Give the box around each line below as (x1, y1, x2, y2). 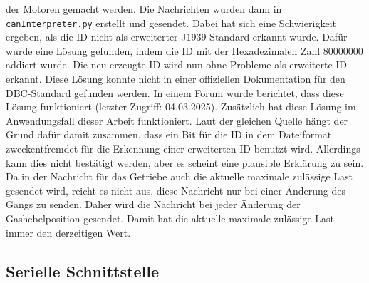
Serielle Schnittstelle (6, 259, 159, 282)
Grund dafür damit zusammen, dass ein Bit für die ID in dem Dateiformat (6, 127, 332, 142)
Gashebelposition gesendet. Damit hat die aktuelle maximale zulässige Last (6, 210, 334, 225)
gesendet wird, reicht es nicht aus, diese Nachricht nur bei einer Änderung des (6, 182, 345, 197)
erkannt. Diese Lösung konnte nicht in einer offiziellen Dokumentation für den (6, 71, 345, 86)
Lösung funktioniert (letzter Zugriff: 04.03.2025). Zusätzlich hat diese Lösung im (6, 99, 356, 114)
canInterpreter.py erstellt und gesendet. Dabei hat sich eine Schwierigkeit (6, 15, 337, 30)
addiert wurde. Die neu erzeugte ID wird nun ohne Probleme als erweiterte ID (6, 57, 348, 72)
